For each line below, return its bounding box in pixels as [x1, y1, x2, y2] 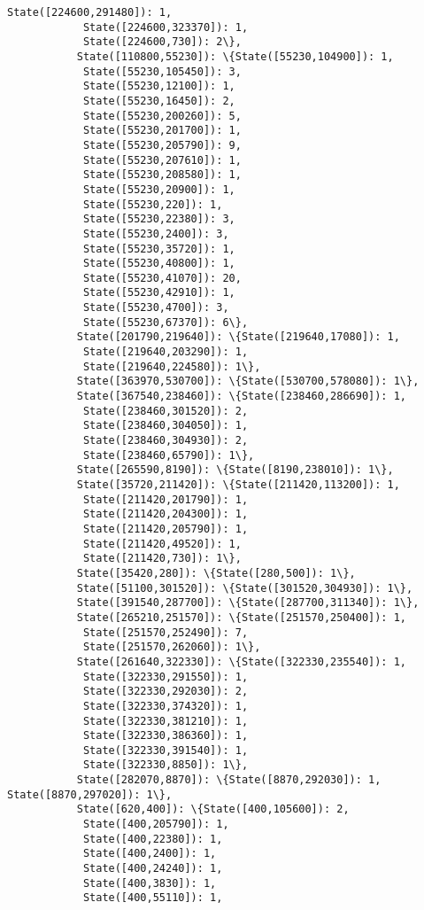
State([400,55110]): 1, [82, 891, 223, 905]
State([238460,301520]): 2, [82, 404, 249, 417]
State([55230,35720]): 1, [82, 242, 235, 255]
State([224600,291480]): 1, [7, 6, 173, 19]
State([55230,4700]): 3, [82, 301, 229, 315]
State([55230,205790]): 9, [82, 138, 242, 152]
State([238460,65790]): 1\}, [82, 448, 255, 462]
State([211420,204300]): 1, [82, 508, 249, 521]
